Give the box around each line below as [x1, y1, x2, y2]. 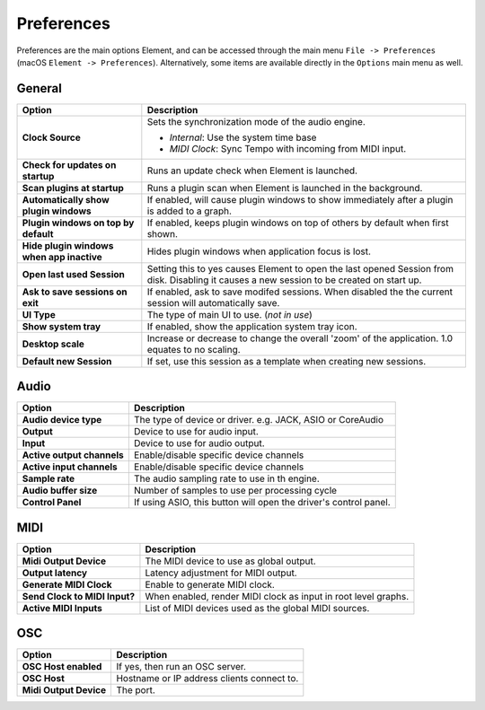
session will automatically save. [146, 296, 280, 309]
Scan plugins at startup [22, 181, 125, 194]
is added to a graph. [146, 205, 233, 217]
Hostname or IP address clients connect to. [116, 672, 299, 685]
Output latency [22, 566, 88, 579]
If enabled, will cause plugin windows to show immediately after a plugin [146, 193, 454, 206]
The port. [116, 684, 156, 697]
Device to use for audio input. [133, 425, 260, 438]
